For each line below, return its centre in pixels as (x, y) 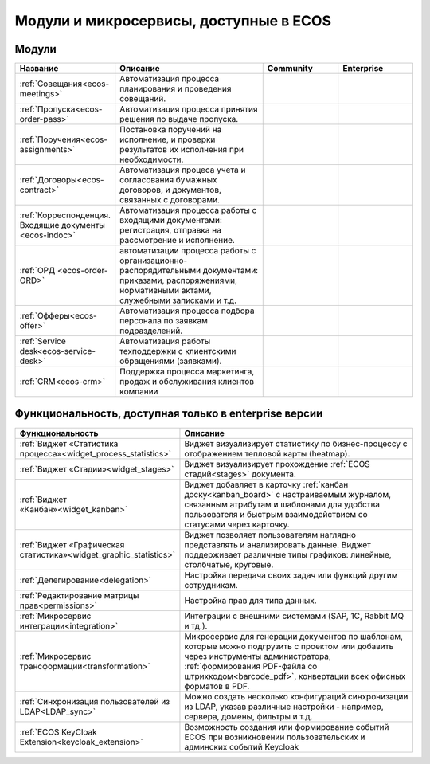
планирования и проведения (176, 89)
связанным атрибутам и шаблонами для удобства (282, 504)
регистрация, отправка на (171, 230)
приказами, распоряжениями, (179, 280)
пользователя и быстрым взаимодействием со (276, 514)
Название (39, 69)
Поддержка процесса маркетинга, (187, 372)
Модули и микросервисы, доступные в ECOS (173, 21)
